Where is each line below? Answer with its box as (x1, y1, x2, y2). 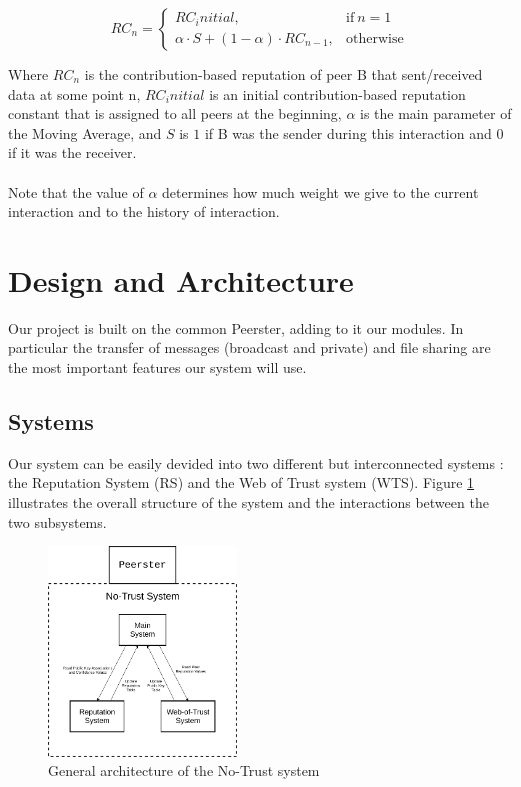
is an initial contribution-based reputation (209, 83, 466, 104)
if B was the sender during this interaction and (204, 122, 492, 143)
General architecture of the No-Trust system (48, 760, 320, 781)
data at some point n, (8, 83, 141, 104)
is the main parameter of (360, 103, 512, 124)
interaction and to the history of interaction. (8, 201, 280, 222)
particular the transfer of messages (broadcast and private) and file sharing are (8, 337, 491, 358)
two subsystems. (8, 511, 107, 532)
